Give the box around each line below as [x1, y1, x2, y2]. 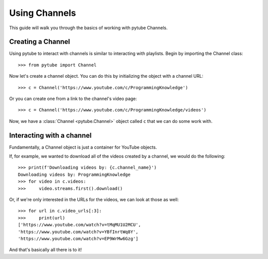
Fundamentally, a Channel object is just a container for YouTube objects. [9, 144, 157, 150]
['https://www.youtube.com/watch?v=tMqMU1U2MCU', [18, 222, 141, 228]
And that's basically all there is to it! [9, 247, 82, 253]
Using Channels [9, 7, 76, 18]
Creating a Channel [9, 38, 70, 46]
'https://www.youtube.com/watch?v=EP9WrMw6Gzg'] [18, 236, 138, 241]
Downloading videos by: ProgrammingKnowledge [18, 171, 131, 177]
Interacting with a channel [9, 131, 92, 140]
